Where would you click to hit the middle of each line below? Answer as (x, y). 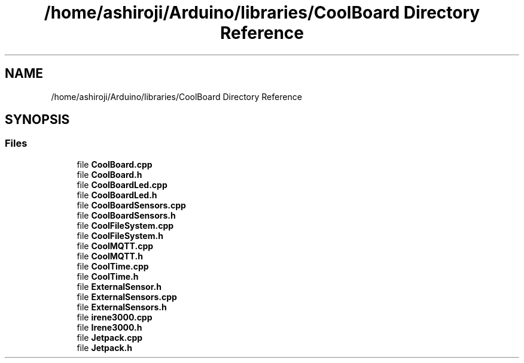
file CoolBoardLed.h (117, 195)
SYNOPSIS (37, 120)
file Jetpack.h (104, 347)
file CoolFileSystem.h (120, 235)
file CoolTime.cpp (113, 266)
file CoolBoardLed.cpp (122, 184)
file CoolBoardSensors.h (126, 215)
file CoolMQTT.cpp (115, 246)
